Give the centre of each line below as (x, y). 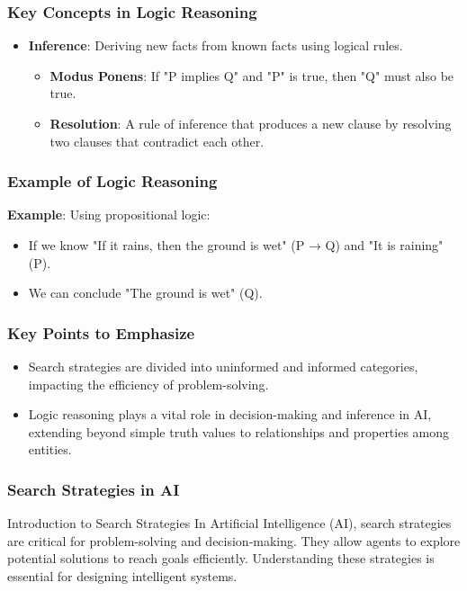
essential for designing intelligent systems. (122, 575)
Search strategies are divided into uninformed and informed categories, (223, 366)
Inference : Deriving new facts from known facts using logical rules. (216, 45)
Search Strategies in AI (94, 489)
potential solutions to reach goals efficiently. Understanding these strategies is (221, 558)
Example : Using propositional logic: (109, 215)
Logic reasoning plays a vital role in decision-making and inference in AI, (230, 414)
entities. (50, 449)
